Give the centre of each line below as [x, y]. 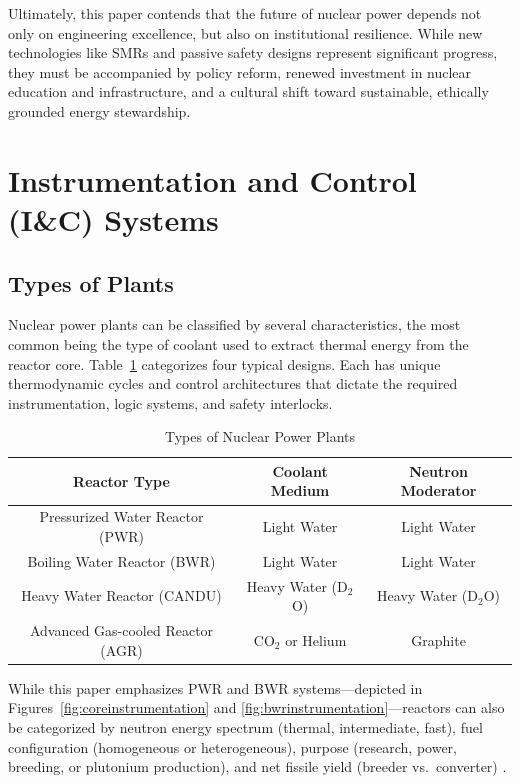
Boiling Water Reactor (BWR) [121, 560]
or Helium [316, 639]
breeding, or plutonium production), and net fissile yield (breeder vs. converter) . [257, 766]
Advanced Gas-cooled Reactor [121, 630]
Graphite [438, 639]
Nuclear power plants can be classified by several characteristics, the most [234, 324]
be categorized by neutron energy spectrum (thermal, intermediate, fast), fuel [245, 726]
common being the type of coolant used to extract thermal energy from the [238, 343]
